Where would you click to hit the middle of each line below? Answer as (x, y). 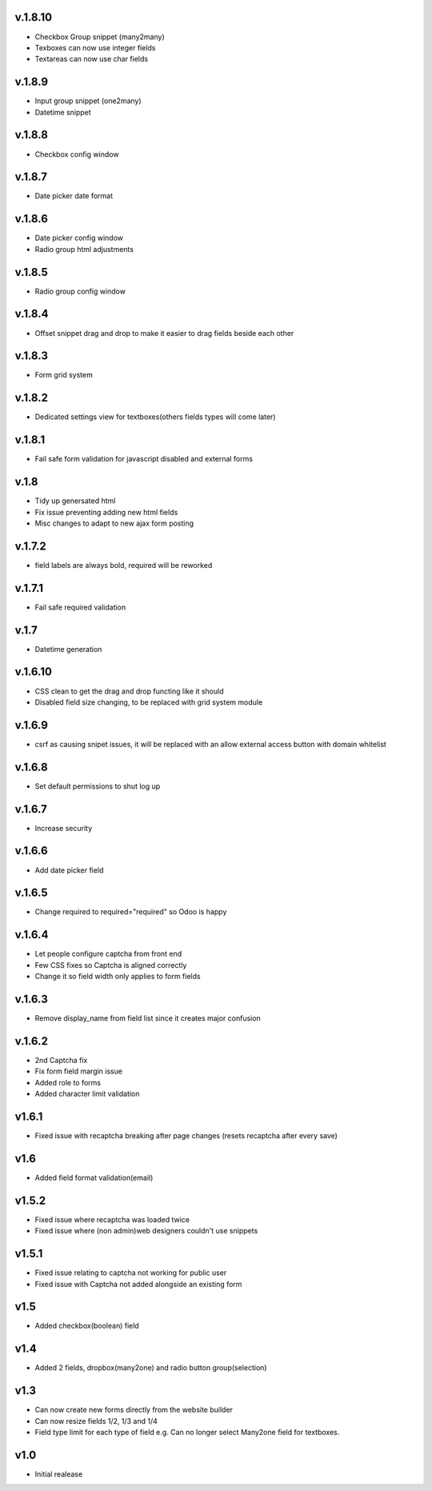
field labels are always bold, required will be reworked (124, 565)
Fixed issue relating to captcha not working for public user (131, 1273)
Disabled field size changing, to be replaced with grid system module (149, 702)
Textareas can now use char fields (91, 59)
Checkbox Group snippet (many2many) (100, 37)
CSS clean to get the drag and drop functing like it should (129, 691)
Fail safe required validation (80, 607)
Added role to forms (68, 1082)
